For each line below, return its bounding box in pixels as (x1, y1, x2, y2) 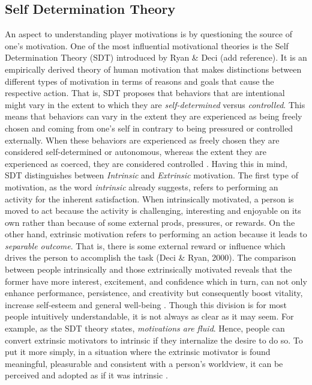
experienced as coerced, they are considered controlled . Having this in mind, (5, 157, 287, 169)
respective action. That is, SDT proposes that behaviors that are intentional (5, 86, 285, 99)
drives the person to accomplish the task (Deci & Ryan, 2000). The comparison (5, 251, 296, 264)
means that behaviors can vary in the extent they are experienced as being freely (5, 110, 302, 123)
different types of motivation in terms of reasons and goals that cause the (5, 74, 274, 87)
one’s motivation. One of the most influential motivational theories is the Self (5, 39, 289, 52)
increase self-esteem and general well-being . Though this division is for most (5, 298, 287, 311)
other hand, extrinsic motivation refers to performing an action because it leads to (5, 228, 307, 240)
